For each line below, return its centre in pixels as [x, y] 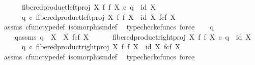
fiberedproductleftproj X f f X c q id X [89, 7]
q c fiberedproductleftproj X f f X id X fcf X [98, 17]
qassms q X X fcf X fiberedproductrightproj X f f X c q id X [133, 36]
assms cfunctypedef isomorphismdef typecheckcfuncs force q [109, 27]
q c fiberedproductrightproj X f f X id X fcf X [101, 46]
